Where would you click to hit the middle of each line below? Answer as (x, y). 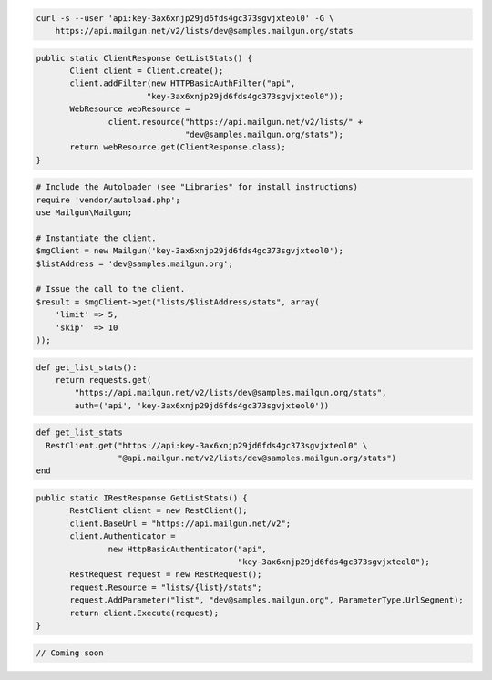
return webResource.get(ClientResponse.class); (178, 147)
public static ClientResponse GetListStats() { (144, 58)
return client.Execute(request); (144, 613)
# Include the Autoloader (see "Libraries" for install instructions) (197, 187)
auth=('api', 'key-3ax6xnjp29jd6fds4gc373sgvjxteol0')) (202, 405)
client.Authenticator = (123, 536)
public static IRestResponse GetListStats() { (142, 498)
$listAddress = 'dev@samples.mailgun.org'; (135, 263)
